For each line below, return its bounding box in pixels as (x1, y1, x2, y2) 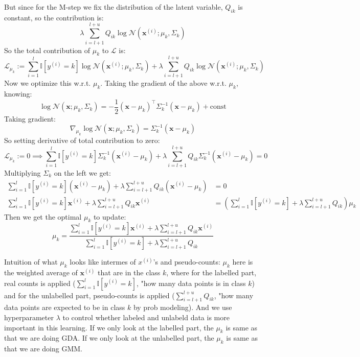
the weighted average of (4, 267, 78, 278)
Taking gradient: (4, 113, 56, 124)
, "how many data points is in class (136, 277, 246, 288)
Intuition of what (4, 256, 58, 267)
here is (232, 256, 253, 267)
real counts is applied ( (4, 277, 76, 288)
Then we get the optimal (4, 211, 82, 222)
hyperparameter (4, 312, 54, 323)
